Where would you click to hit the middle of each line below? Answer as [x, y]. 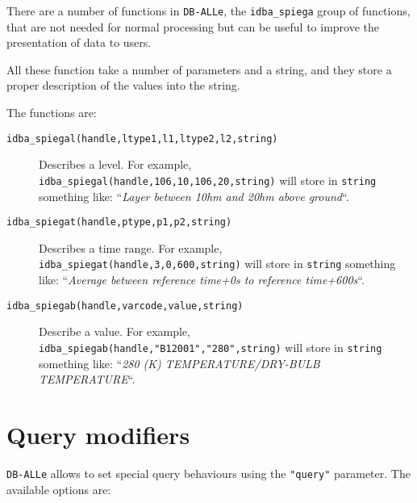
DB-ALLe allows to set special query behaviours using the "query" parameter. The [208, 473]
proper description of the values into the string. [123, 85]
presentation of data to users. [79, 42]
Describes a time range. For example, [131, 247]
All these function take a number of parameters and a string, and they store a [199, 69]
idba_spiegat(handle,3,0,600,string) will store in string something [217, 264]
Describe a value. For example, [115, 331]
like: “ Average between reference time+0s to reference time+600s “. [202, 280]
